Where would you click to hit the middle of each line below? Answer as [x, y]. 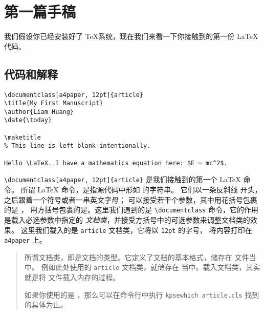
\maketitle [23, 137]
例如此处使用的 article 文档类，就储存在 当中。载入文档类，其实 [151, 267]
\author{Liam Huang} [39, 112]
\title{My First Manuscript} [54, 103]
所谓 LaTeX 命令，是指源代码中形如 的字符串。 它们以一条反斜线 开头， [141, 190]
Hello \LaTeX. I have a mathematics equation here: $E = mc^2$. [116, 163]
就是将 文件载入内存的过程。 [72, 277]
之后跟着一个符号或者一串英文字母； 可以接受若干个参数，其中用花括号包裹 [131, 199]
